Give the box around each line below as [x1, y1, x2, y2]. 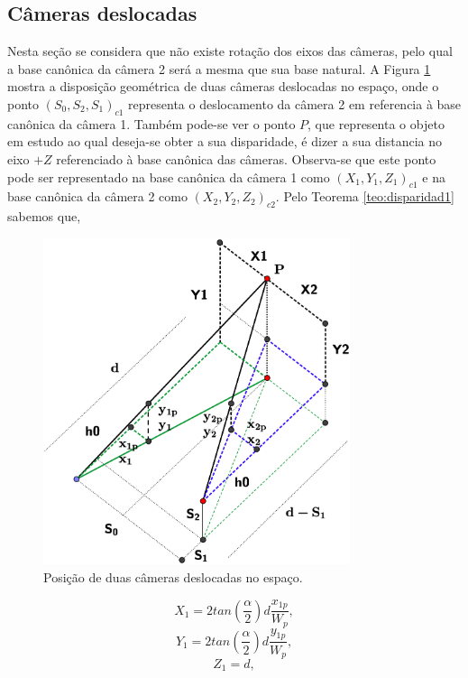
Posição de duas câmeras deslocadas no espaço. [43, 568, 303, 587]
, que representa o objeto [307, 114, 445, 133]
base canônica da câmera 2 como [7, 187, 188, 206]
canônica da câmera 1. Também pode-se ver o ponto [7, 114, 296, 133]
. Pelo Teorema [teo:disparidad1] [275, 187, 454, 206]
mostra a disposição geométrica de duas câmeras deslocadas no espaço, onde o [7, 77, 439, 96]
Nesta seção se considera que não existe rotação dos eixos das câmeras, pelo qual [7, 42, 453, 60]
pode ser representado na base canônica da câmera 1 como [7, 167, 330, 186]
